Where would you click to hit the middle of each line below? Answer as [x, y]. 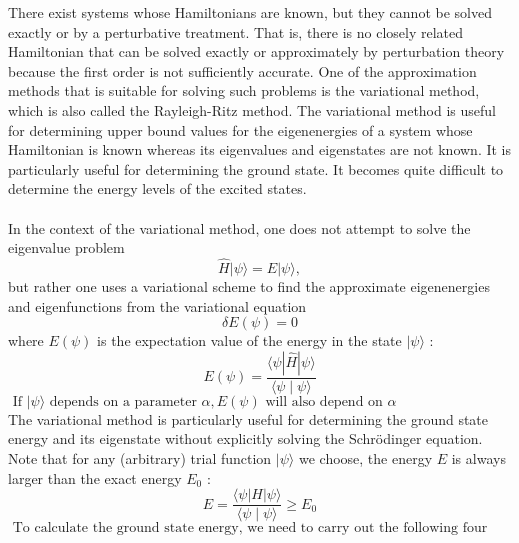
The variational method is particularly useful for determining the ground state [248, 418]
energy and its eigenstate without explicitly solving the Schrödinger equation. [245, 438]
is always [478, 457]
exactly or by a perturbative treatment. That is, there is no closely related [236, 31]
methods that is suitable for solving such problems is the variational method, [244, 90]
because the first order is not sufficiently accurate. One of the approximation [242, 70]
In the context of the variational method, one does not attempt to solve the [239, 227]
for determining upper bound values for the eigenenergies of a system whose [240, 129]
